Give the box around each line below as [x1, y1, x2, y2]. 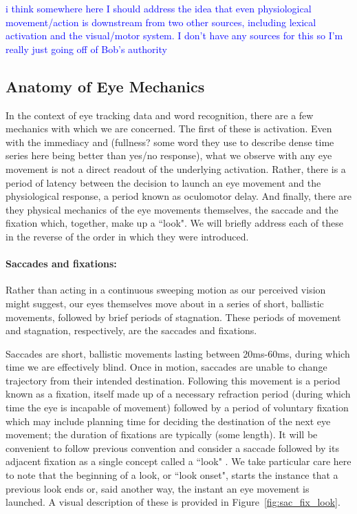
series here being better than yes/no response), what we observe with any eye [6, 148, 332, 163]
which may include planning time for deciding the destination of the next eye [6, 413, 331, 428]
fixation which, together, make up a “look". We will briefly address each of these [6, 216, 343, 230]
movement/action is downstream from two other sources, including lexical [6, 14, 316, 29]
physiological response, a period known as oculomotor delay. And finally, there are [6, 189, 351, 203]
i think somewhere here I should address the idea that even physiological [6, 1, 312, 15]
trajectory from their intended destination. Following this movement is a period [6, 373, 340, 387]
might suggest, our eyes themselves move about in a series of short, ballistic [6, 296, 324, 310]
